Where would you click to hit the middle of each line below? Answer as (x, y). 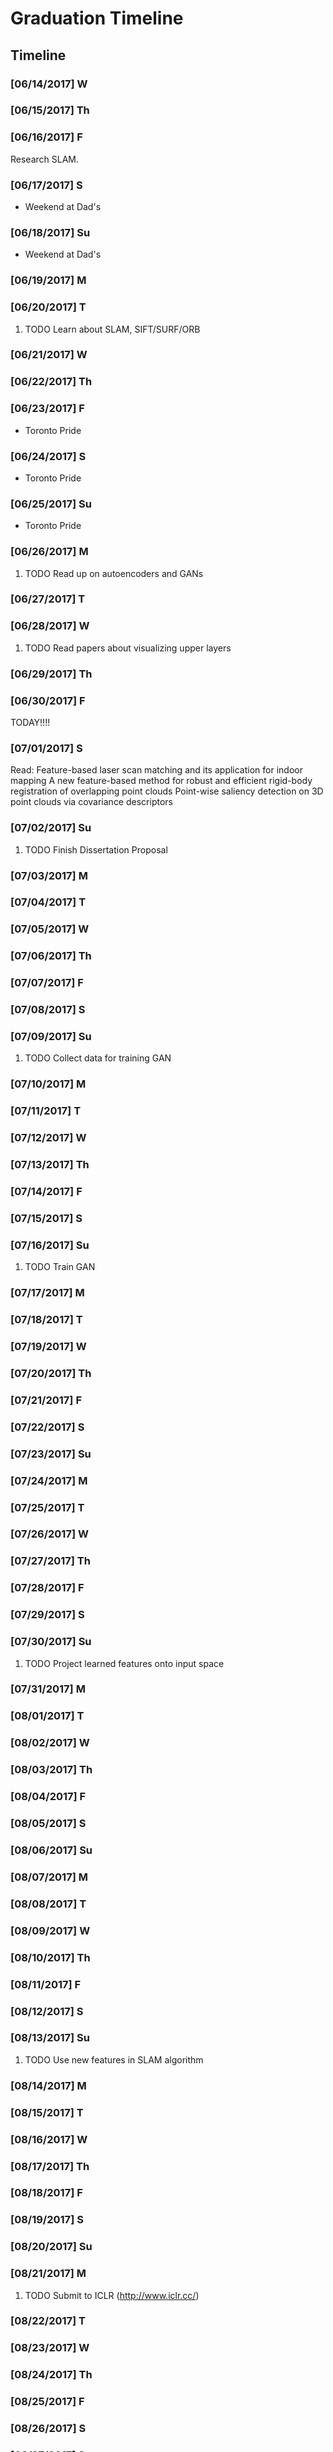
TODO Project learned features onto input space (124, 1663)
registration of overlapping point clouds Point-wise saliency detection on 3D (167, 791)
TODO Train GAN (60, 1267)
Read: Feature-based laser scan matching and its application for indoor (156, 770)
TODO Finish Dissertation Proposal (96, 849)
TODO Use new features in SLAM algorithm (114, 2059)
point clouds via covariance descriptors (91, 802)
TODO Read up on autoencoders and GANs (114, 573)
